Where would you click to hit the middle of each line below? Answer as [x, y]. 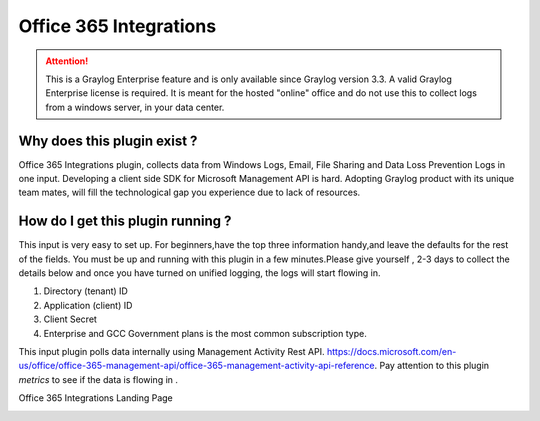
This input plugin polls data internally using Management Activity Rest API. [171, 352]
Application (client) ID [88, 305]
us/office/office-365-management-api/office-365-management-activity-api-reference [196, 366]
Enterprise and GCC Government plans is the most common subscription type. [205, 333]
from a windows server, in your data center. [135, 107]
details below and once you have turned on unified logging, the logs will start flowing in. [199, 273]
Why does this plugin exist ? [108, 140]
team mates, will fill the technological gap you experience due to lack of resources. [189, 192]
